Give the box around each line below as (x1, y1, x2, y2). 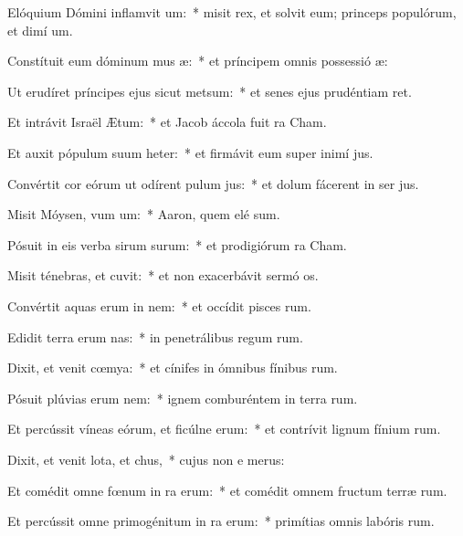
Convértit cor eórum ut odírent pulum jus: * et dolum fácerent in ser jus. (7, 173, 419, 193)
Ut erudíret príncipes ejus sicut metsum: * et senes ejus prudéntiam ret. (7, 81, 412, 100)
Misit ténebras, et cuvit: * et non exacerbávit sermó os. (7, 266, 319, 285)
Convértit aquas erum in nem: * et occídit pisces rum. (7, 296, 311, 315)
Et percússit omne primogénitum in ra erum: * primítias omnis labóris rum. (7, 511, 435, 531)
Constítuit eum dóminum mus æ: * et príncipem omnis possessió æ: (7, 51, 388, 70)
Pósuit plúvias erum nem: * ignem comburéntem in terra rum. (7, 388, 358, 407)
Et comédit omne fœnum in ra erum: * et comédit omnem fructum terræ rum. (7, 480, 447, 499)
